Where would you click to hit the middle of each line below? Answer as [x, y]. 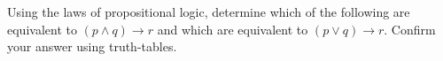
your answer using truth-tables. [92, 46]
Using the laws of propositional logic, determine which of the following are [209, 11]
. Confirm [410, 29]
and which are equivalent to [233, 29]
